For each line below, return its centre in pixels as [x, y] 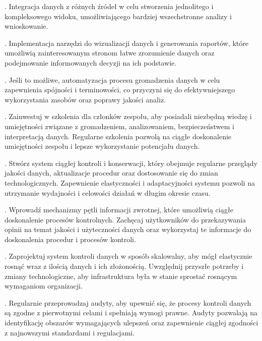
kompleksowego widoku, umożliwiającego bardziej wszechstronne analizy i [118, 16]
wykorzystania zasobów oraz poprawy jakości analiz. [85, 99]
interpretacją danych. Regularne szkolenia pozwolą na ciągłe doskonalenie [118, 136]
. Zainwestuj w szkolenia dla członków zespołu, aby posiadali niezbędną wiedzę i [128, 116]
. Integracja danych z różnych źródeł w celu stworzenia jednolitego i [109, 6]
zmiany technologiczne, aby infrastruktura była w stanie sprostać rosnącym [121, 276]
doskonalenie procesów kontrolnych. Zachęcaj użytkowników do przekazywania [125, 219]
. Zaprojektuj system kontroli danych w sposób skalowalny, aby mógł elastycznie [128, 256]
